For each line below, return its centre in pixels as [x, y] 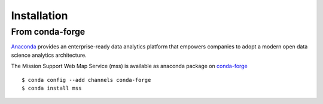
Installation [39, 16]
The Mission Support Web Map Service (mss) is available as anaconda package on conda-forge [129, 66]
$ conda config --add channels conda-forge [86, 80]
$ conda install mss [52, 88]
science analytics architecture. [49, 55]
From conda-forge [48, 32]
